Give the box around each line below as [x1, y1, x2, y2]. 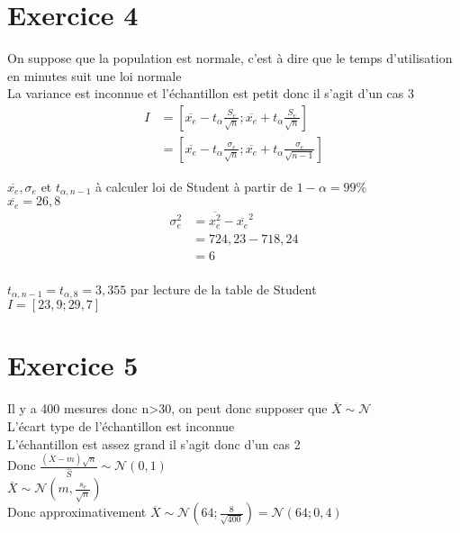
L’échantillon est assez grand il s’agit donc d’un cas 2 [7, 434, 301, 453]
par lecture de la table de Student [131, 279, 317, 298]
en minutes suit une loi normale [7, 66, 182, 85]
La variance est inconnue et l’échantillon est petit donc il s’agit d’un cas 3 [7, 84, 415, 103]
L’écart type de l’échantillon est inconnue [7, 416, 235, 435]
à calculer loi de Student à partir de [95, 176, 293, 195]
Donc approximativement [7, 502, 147, 521]
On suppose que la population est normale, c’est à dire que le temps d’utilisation [7, 49, 453, 68]
